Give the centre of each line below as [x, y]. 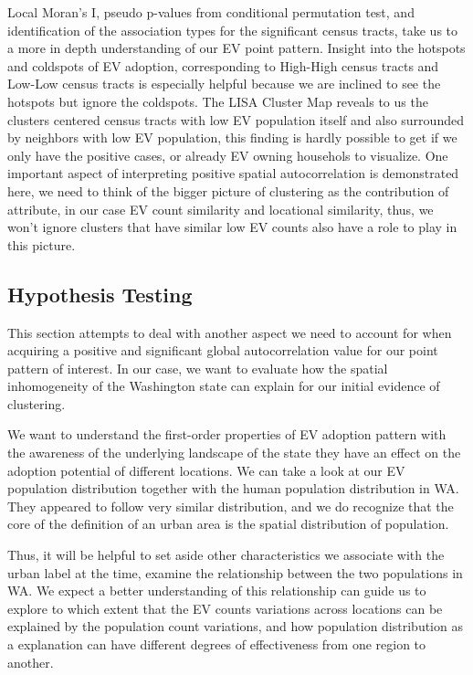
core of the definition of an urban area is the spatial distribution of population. [228, 524]
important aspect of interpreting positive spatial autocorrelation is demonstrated [233, 173]
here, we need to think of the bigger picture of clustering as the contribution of [228, 190]
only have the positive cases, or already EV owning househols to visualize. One [228, 155]
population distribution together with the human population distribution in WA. [233, 488]
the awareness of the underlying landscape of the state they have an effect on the [234, 453]
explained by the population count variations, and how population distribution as [235, 626]
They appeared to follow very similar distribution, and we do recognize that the [231, 506]
